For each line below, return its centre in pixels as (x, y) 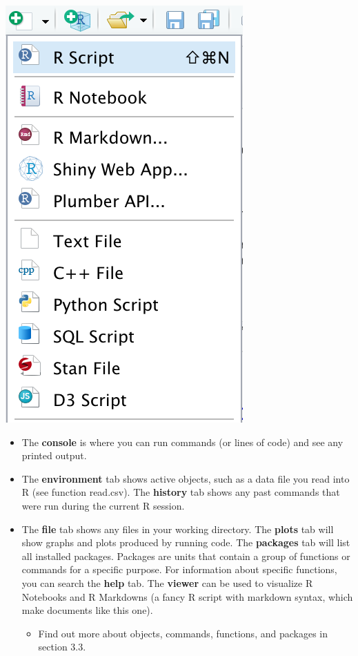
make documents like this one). (87, 610)
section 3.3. (62, 647)
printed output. (54, 455)
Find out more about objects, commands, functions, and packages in (183, 633)
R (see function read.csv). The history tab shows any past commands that (181, 492)
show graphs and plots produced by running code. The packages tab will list (186, 542)
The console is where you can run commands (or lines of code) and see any (182, 442)
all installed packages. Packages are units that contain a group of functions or (186, 556)
